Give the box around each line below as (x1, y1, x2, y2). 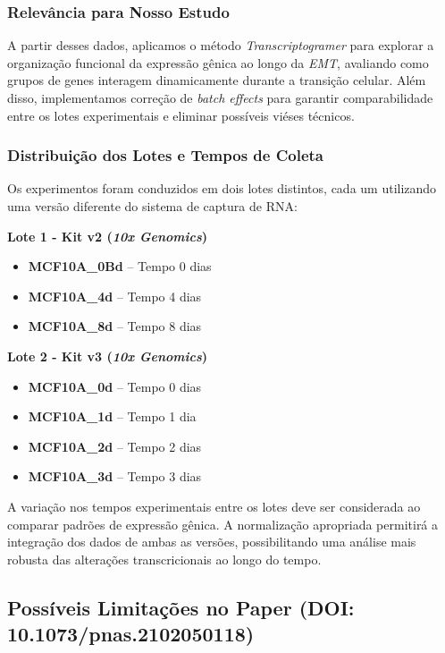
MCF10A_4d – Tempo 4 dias (28, 286, 202, 305)
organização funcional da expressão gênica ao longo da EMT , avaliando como (7, 53, 429, 72)
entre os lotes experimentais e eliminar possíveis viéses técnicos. (7, 106, 355, 124)
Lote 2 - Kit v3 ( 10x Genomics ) (7, 346, 208, 365)
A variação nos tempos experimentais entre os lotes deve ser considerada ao (7, 496, 421, 515)
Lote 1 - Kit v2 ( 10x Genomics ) (7, 226, 208, 245)
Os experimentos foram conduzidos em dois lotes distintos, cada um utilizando (7, 179, 437, 198)
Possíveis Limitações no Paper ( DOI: (7, 593, 355, 621)
